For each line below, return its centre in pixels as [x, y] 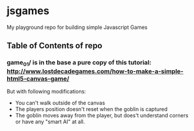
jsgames [28, 11]
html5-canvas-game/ [38, 78]
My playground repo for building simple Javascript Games [77, 27]
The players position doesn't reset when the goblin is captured [91, 109]
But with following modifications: [46, 91]
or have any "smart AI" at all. [50, 122]
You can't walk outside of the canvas [60, 103]
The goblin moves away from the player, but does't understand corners [102, 115]
